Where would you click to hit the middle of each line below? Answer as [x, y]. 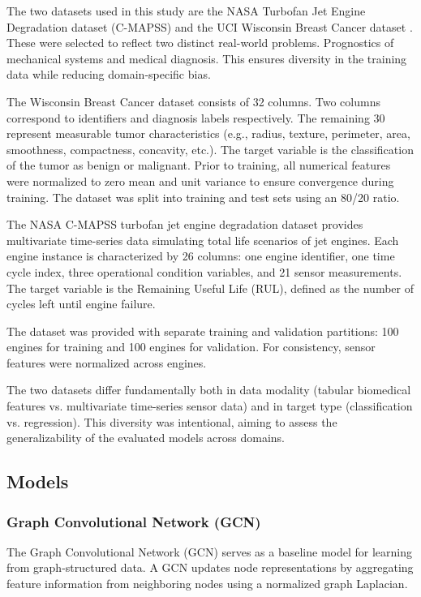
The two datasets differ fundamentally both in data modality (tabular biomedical [209, 390]
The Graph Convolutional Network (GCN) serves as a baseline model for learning [210, 551]
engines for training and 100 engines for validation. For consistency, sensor [191, 347]
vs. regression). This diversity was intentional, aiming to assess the [172, 421]
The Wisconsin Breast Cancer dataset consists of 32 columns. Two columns [193, 101]
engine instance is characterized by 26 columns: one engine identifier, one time [201, 256]
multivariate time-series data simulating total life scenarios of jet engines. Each [203, 240]
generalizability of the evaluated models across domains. [146, 438]
